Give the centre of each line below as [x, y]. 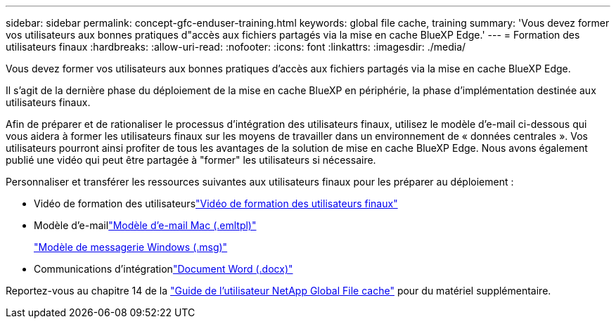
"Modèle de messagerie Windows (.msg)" [131, 247]
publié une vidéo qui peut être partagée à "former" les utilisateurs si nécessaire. [191, 160]
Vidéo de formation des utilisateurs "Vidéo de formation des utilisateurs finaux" [216, 203]
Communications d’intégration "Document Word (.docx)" [163, 269]
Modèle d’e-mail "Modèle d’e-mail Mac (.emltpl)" [145, 225]
